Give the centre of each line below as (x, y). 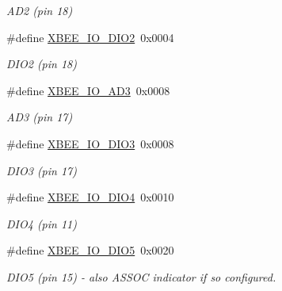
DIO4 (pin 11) (42, 223)
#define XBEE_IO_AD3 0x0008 (88, 90)
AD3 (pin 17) (40, 117)
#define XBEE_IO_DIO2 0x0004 (90, 37)
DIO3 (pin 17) (42, 170)
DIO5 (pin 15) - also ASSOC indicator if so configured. (141, 276)
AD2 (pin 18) (40, 10)
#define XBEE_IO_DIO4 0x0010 (90, 197)
